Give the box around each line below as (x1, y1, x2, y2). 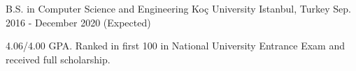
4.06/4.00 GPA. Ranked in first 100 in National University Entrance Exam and (6, 38, 345, 53)
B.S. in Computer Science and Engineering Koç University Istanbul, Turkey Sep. (6, 1, 351, 15)
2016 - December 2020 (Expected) (6, 15, 151, 29)
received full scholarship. (6, 52, 111, 66)
